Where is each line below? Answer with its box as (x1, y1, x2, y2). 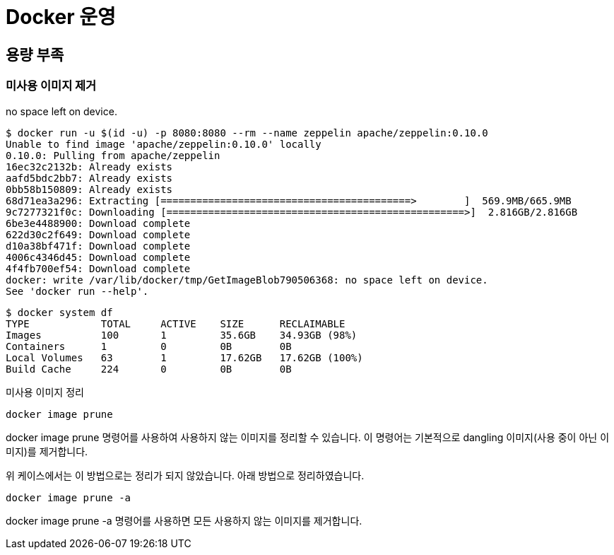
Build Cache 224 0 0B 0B (6, 363, 292, 375)
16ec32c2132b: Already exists (6, 160, 173, 173)
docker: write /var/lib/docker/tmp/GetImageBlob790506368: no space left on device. (6, 274, 488, 286)
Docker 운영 (6, 5, 116, 29)
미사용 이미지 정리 (6, 385, 84, 398)
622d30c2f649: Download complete (6, 228, 191, 240)
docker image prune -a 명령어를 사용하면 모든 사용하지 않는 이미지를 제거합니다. (6, 514, 362, 527)
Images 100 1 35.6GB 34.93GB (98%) (6, 329, 358, 341)
